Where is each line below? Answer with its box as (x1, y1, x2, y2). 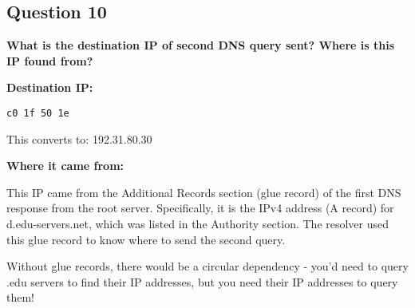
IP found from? (6, 52, 93, 69)
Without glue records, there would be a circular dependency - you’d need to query (6, 258, 409, 274)
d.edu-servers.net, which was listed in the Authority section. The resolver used (6, 215, 389, 232)
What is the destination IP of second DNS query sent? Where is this (6, 37, 394, 53)
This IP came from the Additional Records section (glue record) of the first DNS (6, 184, 401, 200)
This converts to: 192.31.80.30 (6, 130, 152, 147)
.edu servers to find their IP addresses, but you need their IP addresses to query (6, 273, 398, 290)
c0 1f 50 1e (6, 107, 69, 119)
